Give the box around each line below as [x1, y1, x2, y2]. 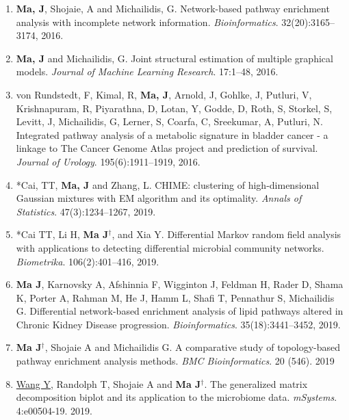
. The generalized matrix [204, 376, 308, 391]
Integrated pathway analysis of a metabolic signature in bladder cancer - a [16, 127, 328, 142]
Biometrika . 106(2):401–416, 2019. [16, 254, 159, 268]
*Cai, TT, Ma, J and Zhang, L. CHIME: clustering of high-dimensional [16, 177, 320, 192]
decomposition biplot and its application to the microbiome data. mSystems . [16, 390, 337, 404]
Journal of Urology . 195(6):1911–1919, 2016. [16, 154, 201, 168]
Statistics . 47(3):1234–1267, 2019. [16, 204, 156, 218]
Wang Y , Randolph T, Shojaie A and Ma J [16, 376, 201, 391]
